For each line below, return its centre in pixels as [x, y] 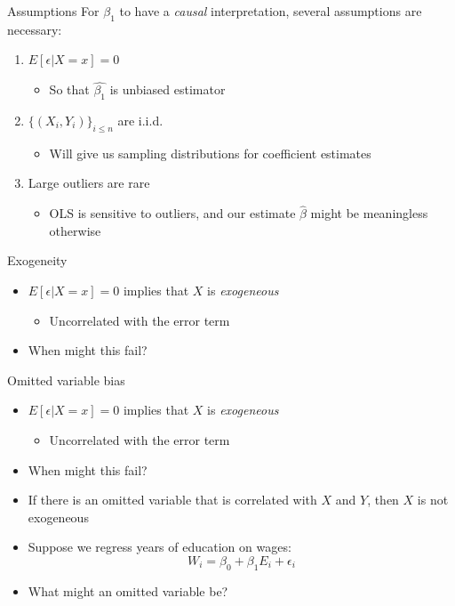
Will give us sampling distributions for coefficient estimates [210, 153]
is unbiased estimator [168, 89]
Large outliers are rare [89, 183]
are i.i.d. [140, 120]
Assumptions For [53, 11]
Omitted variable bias [66, 380]
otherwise [75, 230]
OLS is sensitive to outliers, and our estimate [172, 213]
